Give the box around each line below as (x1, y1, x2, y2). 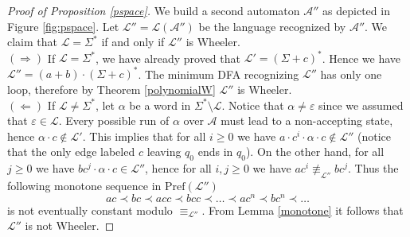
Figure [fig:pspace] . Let (7, 17, 119, 34)
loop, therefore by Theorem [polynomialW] (7, 80, 216, 97)
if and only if (101, 33, 165, 50)
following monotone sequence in (7, 177, 162, 193)
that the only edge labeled (7, 143, 135, 160)
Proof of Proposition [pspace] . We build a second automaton (7, 2, 300, 18)
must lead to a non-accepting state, (221, 112, 393, 129)
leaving (146, 143, 182, 160)
